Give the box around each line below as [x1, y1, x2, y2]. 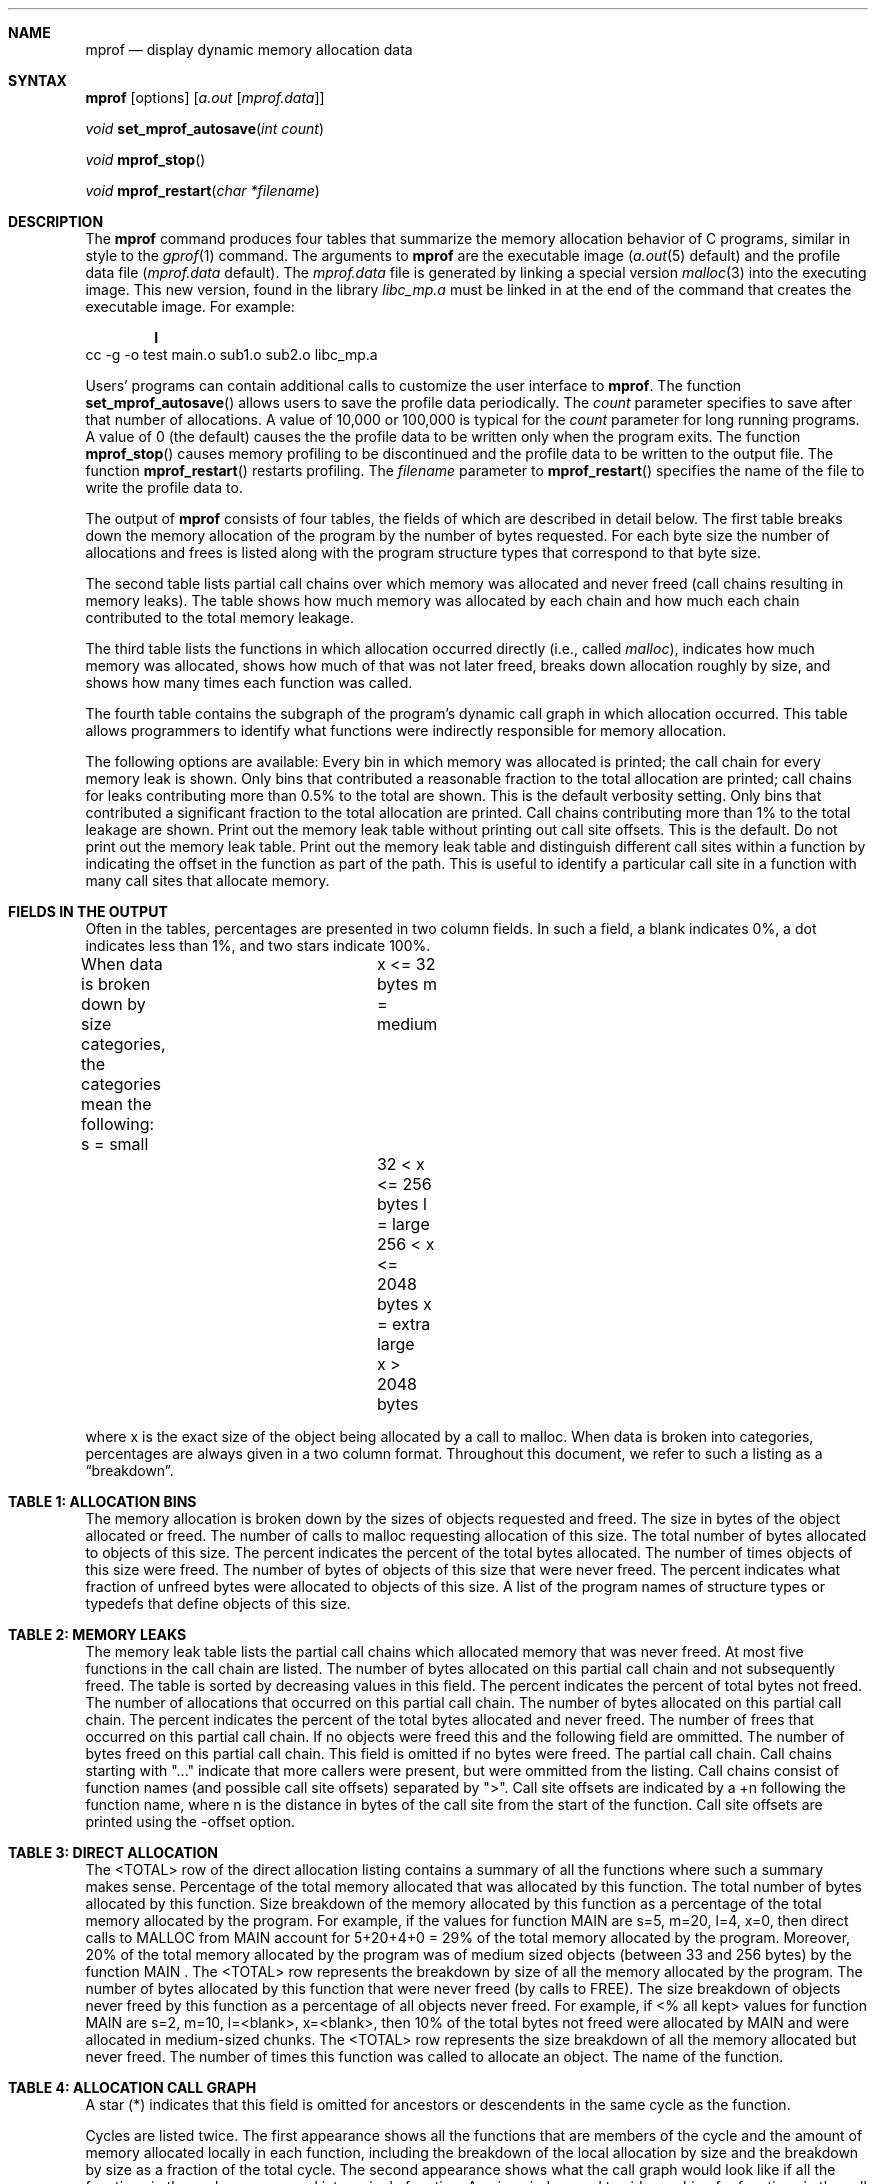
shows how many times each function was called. [85, 674, 413, 691]
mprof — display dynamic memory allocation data [85, 41, 413, 58]
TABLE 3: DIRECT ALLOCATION [8, 1844, 218, 1861]
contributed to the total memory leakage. [85, 609, 355, 626]
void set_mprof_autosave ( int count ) [85, 120, 324, 137]
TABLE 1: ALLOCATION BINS [8, 1493, 197, 1510]
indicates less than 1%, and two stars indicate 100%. [85, 937, 431, 954]
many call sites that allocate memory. [85, 872, 330, 889]
